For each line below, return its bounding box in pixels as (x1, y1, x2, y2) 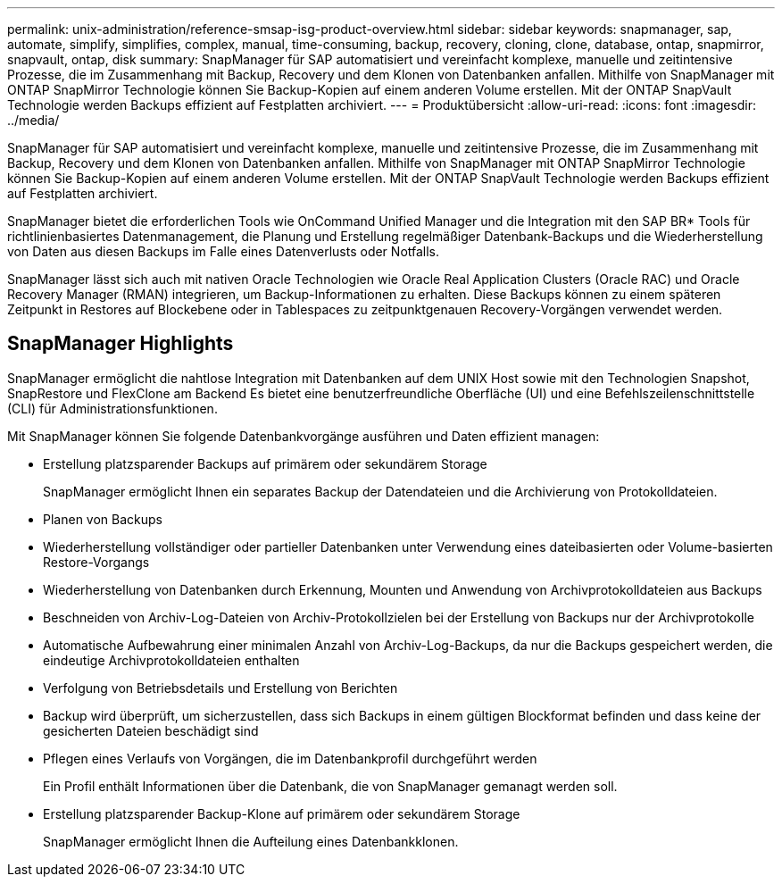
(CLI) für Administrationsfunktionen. (7, 400, 218, 416)
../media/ (7, 113, 60, 128)
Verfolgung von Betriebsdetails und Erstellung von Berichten (43, 680, 398, 696)
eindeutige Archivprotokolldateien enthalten (43, 652, 300, 668)
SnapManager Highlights (7, 332, 234, 355)
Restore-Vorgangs (43, 554, 150, 570)
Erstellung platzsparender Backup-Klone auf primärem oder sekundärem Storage (43, 805, 520, 821)
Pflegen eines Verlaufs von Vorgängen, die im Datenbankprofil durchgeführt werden (43, 750, 537, 766)
